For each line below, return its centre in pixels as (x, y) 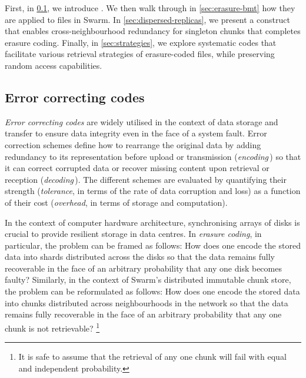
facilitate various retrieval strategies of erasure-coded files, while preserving (140, 54)
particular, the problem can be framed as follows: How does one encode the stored (153, 245)
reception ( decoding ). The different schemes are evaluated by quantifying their (146, 179)
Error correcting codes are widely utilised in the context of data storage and (142, 121)
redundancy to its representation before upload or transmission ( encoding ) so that (153, 156)
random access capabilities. (54, 65)
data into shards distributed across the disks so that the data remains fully (140, 257)
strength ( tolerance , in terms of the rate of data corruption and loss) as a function (153, 191)
